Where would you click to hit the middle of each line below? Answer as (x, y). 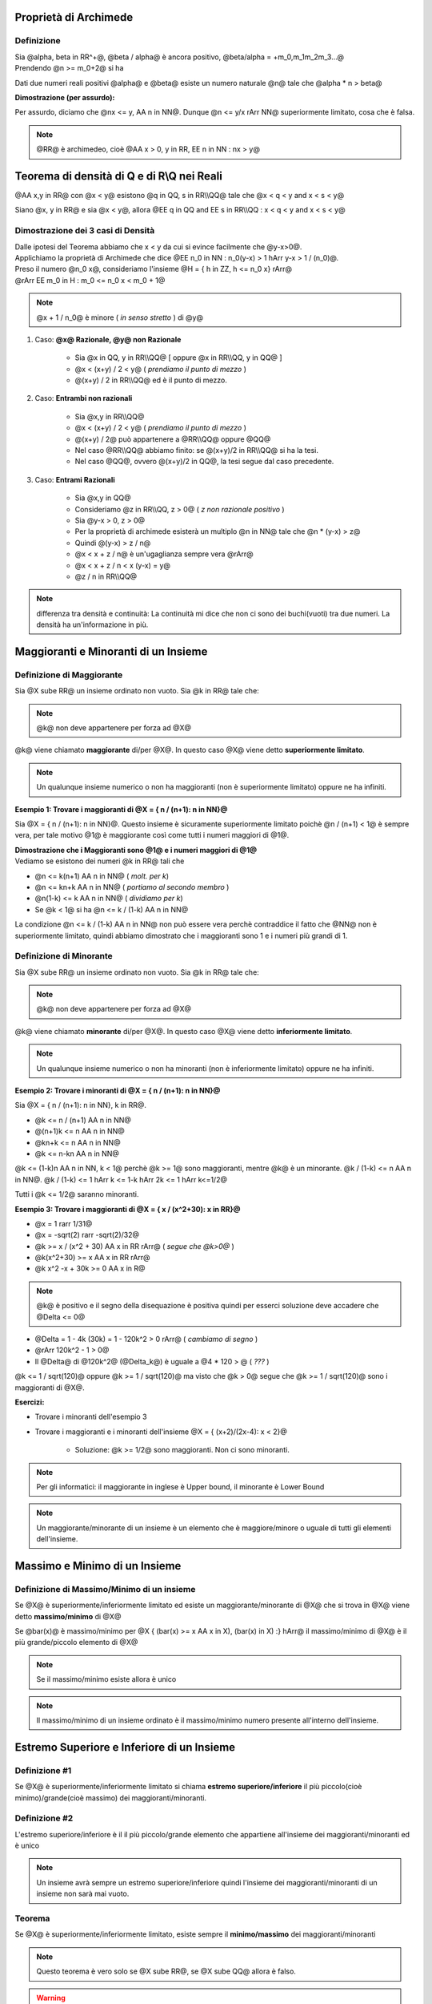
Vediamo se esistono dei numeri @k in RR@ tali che (100, 861)
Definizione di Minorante (64, 956)
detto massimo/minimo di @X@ (68, 1616)
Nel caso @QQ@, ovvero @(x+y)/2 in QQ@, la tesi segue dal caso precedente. (204, 462)
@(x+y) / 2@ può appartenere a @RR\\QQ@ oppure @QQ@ (173, 439)
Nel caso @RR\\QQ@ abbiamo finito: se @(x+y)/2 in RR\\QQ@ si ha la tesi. (197, 450)
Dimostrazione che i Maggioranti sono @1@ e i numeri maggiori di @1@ (136, 850)
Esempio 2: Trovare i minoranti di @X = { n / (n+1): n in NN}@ (118, 1090)
